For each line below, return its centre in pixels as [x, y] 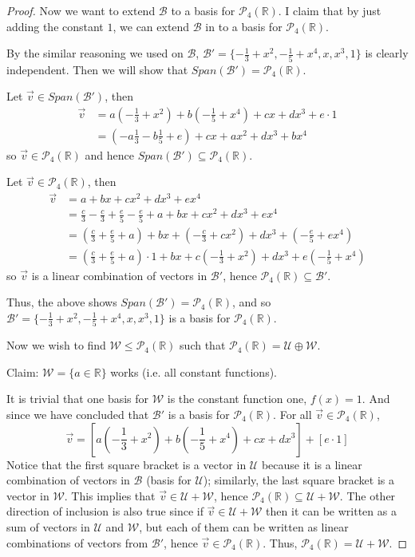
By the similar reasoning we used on [95, 53]
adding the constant [55, 26]
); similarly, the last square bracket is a [299, 480]
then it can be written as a [331, 511]
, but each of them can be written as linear [244, 526]
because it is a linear [312, 464]
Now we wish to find [56, 345]
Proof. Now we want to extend [81, 10]
